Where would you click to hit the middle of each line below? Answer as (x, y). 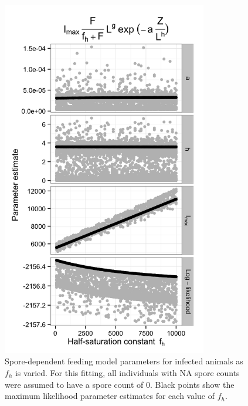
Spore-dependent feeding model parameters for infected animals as (124, 361)
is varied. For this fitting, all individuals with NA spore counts (127, 372)
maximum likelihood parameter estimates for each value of (110, 396)
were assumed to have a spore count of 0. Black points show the (120, 384)
